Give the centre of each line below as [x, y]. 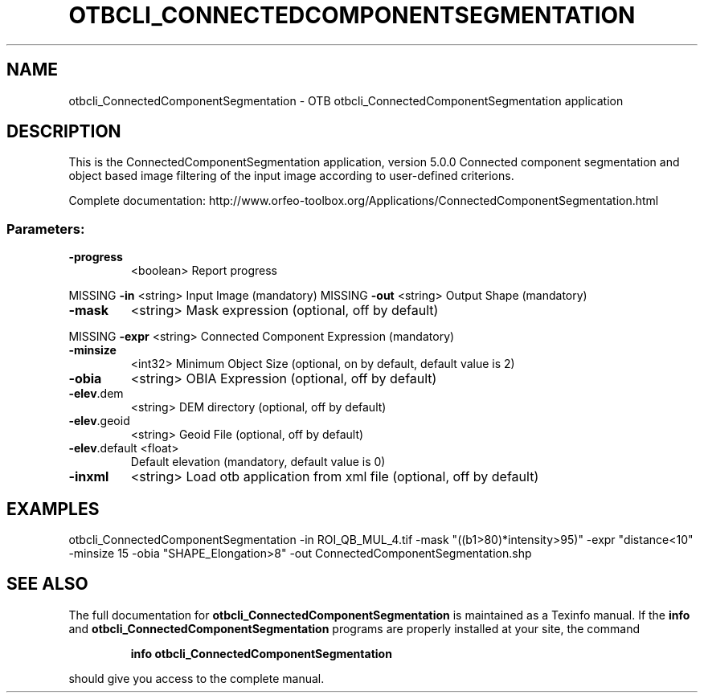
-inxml [89, 477]
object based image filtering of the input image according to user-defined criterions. [291, 176]
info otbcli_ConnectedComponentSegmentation [261, 653]
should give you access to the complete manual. [196, 678]
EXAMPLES [53, 509]
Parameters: [46, 229]
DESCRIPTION [64, 132]
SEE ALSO [47, 584]
